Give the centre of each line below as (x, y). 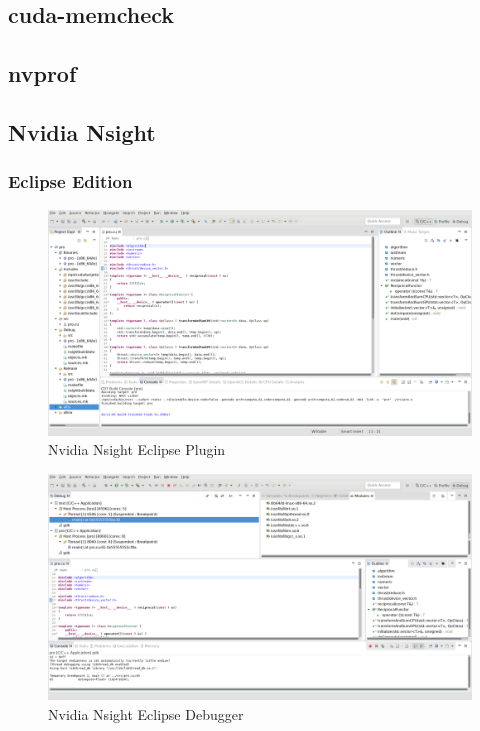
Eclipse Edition (70, 181)
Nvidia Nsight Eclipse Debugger (146, 713)
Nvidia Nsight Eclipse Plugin (137, 449)
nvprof (42, 73)
